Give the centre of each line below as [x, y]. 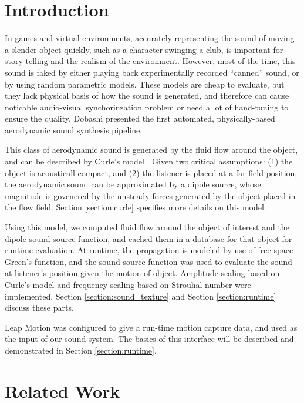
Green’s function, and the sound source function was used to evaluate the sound [148, 261]
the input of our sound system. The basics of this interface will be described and [149, 339]
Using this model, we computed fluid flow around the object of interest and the [147, 227]
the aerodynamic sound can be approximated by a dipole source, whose [133, 184]
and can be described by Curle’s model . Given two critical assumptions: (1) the [149, 161]
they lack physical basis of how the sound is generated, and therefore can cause [147, 95]
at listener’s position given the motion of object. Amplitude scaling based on [142, 273]
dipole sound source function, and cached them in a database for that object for [148, 238]
